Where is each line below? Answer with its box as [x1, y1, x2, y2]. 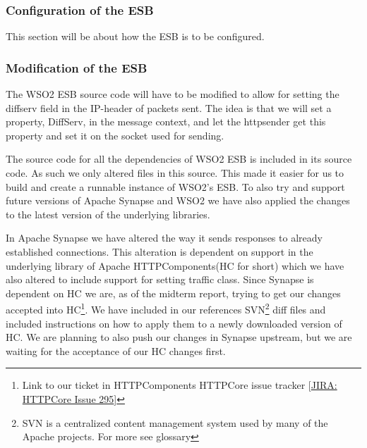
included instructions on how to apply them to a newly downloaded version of [6, 316, 342, 330]
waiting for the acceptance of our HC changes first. [6, 343, 226, 358]
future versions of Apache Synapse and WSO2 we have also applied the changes [6, 193, 350, 208]
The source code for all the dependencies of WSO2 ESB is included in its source [6, 151, 352, 166]
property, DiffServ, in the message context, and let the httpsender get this [6, 114, 326, 129]
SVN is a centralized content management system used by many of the [22, 415, 328, 430]
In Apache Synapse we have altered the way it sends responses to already [6, 230, 323, 245]
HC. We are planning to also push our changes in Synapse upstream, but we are [6, 330, 352, 344]
